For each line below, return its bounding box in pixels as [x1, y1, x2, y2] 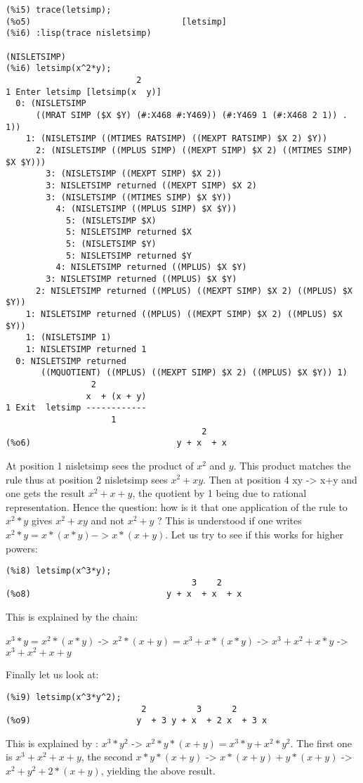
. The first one [290, 735, 352, 750]
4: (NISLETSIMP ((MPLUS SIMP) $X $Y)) [55, 204, 237, 214]
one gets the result [6, 486, 85, 500]
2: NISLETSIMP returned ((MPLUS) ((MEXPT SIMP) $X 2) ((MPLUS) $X [35, 285, 352, 296]
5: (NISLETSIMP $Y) [65, 239, 157, 250]
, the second [81, 749, 133, 764]
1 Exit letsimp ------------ [6, 403, 147, 413]
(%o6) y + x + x [6, 438, 227, 448]
